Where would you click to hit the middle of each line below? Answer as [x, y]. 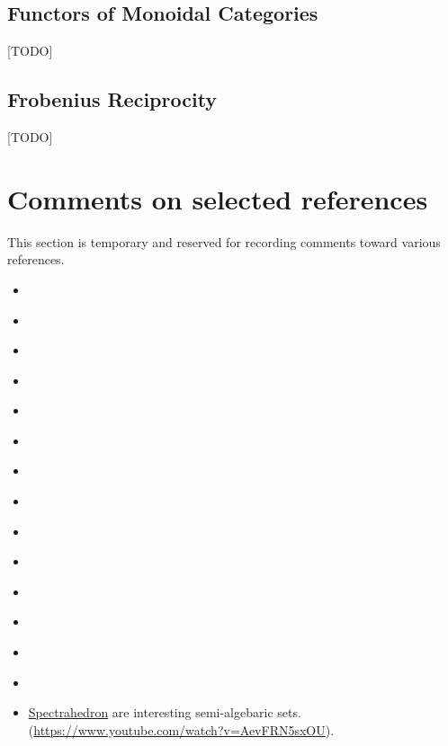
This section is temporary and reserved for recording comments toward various [224, 241]
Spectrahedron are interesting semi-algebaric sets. [165, 712]
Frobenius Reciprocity [112, 99]
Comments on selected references [218, 198]
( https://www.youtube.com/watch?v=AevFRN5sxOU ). [181, 729]
